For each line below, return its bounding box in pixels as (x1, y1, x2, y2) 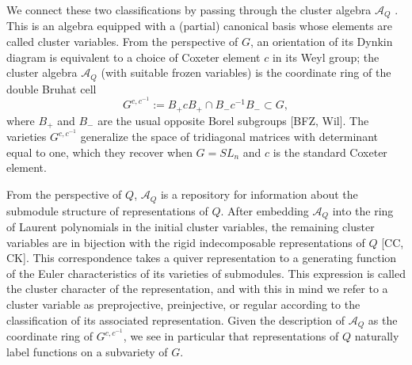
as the (368, 311, 398, 328)
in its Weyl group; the (272, 48, 380, 65)
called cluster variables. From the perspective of (6, 33, 238, 50)
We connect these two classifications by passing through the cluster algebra (6, 2, 372, 17)
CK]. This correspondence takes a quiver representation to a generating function (6, 249, 397, 266)
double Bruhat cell (6, 80, 97, 97)
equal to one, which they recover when (6, 143, 193, 160)
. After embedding (220, 202, 309, 219)
